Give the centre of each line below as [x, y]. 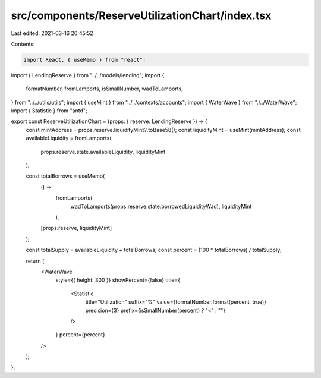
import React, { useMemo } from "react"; [85, 60]
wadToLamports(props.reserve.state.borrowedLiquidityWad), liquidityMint [161, 206]
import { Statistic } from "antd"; [49, 111]
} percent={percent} [80, 335]
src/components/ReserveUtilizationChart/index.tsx [141, 15]
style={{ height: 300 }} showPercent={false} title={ [118, 280]
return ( [35, 261]
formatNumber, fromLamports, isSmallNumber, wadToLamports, [105, 89]
